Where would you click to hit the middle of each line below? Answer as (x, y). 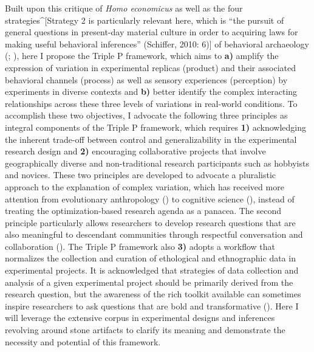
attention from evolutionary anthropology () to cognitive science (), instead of (150, 198)
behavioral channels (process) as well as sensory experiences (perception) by (146, 79)
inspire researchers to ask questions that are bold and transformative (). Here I (152, 305)
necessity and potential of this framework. (83, 341)
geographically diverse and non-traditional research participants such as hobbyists (157, 163)
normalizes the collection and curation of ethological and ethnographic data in (150, 258)
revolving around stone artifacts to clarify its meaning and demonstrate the (145, 330)
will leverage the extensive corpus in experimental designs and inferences (140, 318)
